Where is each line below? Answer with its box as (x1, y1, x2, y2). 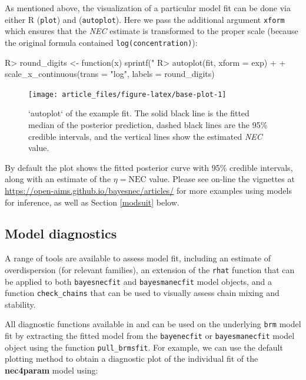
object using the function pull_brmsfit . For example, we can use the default (5, 341, 283, 353)
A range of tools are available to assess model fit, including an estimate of (5, 252, 271, 264)
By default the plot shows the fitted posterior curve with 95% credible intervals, (5, 161, 293, 173)
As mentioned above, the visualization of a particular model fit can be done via (5, 2, 291, 14)
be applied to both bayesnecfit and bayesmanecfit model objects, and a (5, 275, 272, 287)
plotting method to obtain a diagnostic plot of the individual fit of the (5, 352, 258, 365)
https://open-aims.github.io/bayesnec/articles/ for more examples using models (5, 184, 292, 196)
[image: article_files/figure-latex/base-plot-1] (28, 90, 227, 99)
